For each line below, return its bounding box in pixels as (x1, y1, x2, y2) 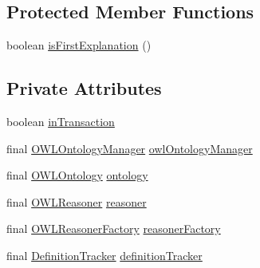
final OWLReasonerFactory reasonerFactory (6, 220, 221, 237)
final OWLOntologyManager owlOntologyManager (6, 140, 253, 156)
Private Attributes (6, 76, 162, 100)
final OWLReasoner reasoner (6, 193, 147, 210)
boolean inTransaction (6, 113, 115, 129)
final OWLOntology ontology (6, 167, 148, 183)
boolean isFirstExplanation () (6, 37, 152, 53)
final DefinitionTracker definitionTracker (6, 246, 203, 263)
